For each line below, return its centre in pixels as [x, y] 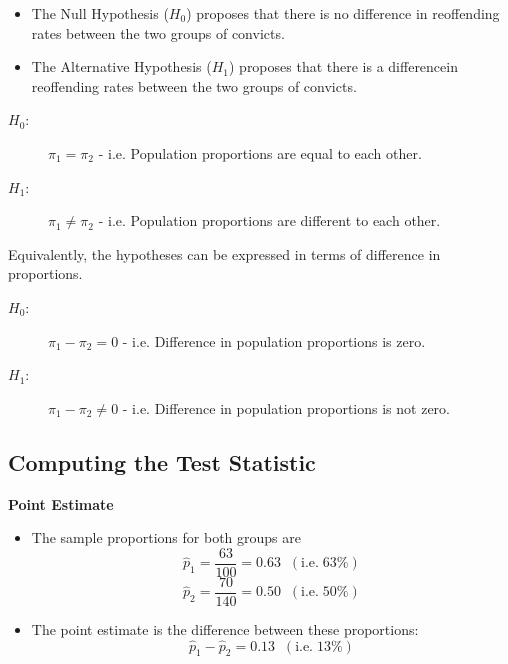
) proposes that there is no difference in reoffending [343, 13]
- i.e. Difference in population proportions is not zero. [286, 407]
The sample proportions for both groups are [166, 537]
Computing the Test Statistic [162, 461]
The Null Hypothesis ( [100, 13]
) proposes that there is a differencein [343, 66]
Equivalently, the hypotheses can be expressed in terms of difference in [224, 253]
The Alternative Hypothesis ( [121, 66]
